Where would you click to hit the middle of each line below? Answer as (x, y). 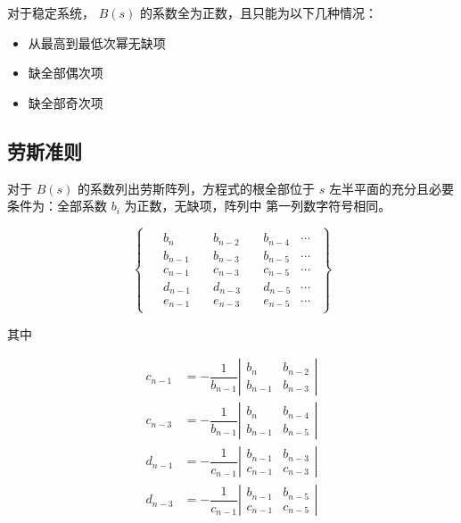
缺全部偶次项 (66, 73)
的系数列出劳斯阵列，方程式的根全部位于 (197, 188)
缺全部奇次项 (66, 102)
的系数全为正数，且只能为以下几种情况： (259, 12)
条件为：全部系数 (57, 206)
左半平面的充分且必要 (391, 188)
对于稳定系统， (51, 12)
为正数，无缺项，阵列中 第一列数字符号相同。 (258, 206)
